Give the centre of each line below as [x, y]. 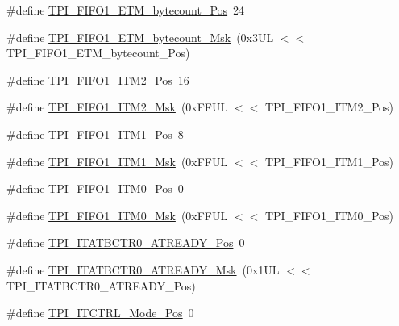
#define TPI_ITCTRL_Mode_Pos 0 [100, 313]
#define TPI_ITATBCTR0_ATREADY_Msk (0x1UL [143, 269]
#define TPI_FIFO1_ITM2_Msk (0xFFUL [117, 107]
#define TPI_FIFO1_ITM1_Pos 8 [95, 134]
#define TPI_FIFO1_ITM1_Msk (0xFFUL [117, 161]
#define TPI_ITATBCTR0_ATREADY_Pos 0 [126, 242]
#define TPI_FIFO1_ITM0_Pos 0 [95, 188]
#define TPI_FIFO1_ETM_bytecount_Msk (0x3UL [140, 37]
